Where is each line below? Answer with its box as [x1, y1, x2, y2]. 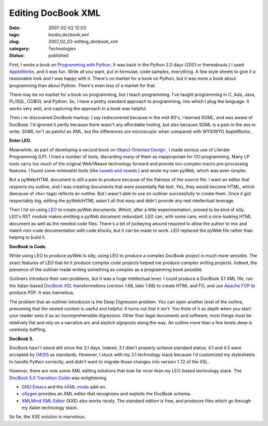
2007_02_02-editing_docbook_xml [48, 39, 118, 45]
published [48, 53, 69, 59]
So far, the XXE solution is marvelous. [9, 414, 86, 420]
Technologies [48, 45, 76, 52]
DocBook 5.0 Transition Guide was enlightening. [9, 375, 108, 381]
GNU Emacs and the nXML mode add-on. [21, 384, 107, 390]
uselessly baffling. [9, 327, 47, 333]
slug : [9, 39, 20, 45]
